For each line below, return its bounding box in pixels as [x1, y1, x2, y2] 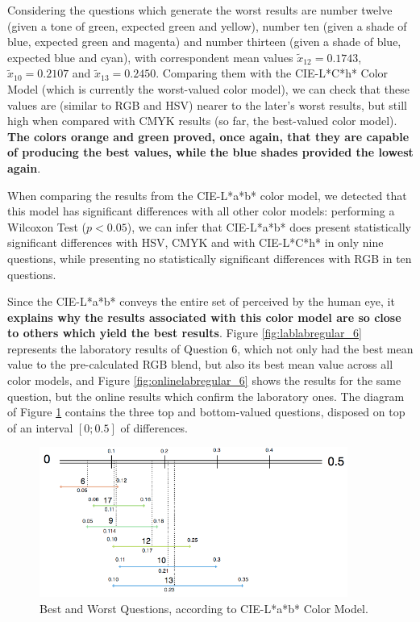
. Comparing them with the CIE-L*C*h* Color [156, 65, 389, 81]
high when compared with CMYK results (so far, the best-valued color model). [7, 112, 397, 129]
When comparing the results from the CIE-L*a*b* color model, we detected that [7, 186, 407, 203]
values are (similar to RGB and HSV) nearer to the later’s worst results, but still [7, 96, 407, 113]
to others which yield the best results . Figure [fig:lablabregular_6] [7, 324, 362, 341]
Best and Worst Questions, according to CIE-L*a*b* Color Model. [40, 600, 368, 617]
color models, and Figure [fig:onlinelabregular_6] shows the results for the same [7, 372, 401, 389]
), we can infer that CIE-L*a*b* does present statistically [127, 218, 411, 235]
